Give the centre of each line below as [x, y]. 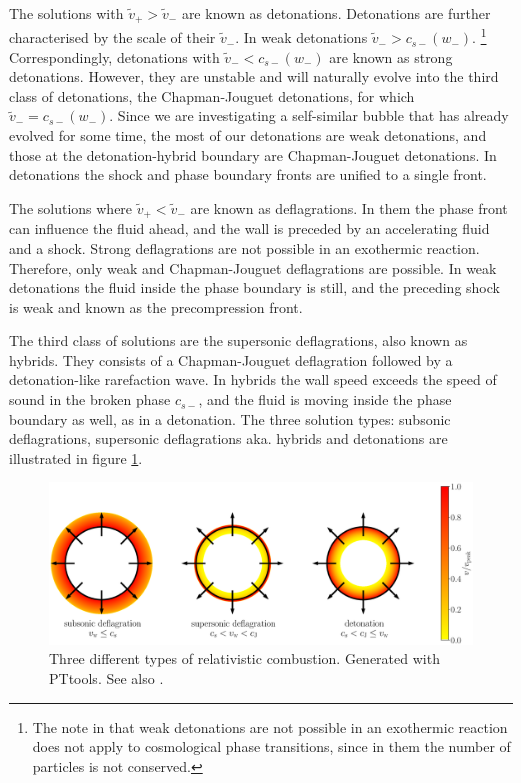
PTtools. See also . [106, 677]
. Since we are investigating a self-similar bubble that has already [309, 115]
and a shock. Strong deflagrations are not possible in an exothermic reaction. [244, 247]
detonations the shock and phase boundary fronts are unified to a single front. [248, 174]
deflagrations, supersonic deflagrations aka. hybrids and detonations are [228, 438]
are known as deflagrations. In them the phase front [349, 207]
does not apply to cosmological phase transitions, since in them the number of [271, 746]
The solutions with [66, 13]
